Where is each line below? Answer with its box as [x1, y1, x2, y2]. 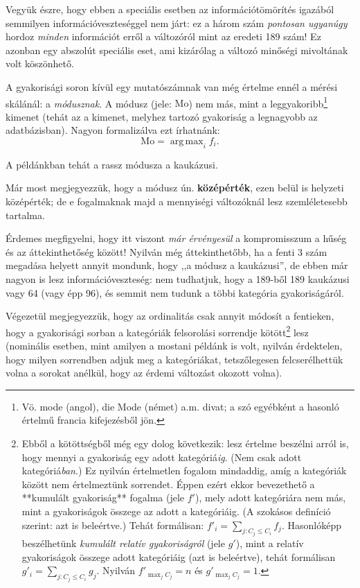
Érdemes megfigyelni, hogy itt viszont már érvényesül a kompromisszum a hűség [6, 231, 347, 245]
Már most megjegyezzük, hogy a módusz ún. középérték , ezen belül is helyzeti [6, 180, 344, 195]
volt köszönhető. [6, 56, 74, 71]
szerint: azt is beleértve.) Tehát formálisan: [21, 517, 204, 532]
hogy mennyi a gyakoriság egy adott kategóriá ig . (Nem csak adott [21, 449, 302, 464]
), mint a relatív [235, 535, 304, 550]
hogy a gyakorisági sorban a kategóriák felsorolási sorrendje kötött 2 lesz [6, 322, 309, 339]
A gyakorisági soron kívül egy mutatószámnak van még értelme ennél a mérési [6, 79, 338, 94]
